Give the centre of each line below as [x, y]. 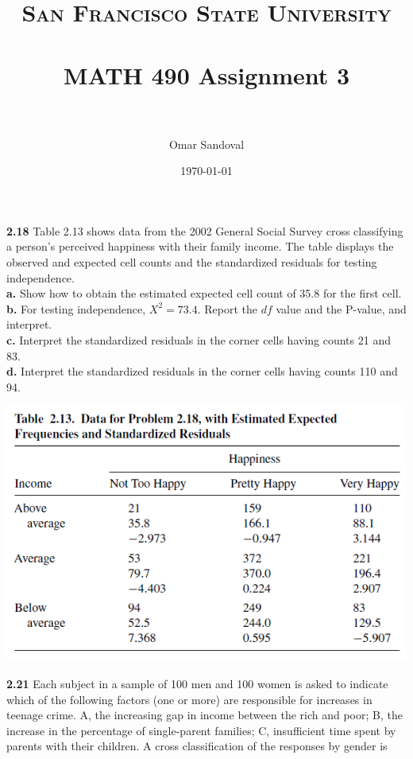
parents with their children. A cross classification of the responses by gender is [197, 746]
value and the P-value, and [341, 308]
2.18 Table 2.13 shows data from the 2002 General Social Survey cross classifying [205, 230]
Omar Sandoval [206, 144]
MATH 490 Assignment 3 [206, 74]
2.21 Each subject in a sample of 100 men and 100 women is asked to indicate [197, 684]
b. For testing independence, [76, 308]
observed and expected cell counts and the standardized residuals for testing [192, 262]
